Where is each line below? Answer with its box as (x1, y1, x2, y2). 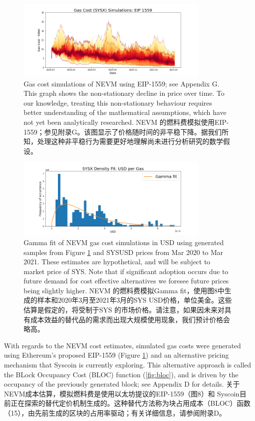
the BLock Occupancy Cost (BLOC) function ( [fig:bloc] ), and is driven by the (4, 369, 239, 379)
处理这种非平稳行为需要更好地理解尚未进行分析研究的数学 (37, 136, 223, 146)
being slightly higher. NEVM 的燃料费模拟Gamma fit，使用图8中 (24, 285, 225, 295)
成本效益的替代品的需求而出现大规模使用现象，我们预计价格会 (30, 314, 230, 324)
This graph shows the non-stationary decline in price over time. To (24, 88, 225, 98)
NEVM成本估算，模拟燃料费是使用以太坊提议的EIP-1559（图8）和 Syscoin (4, 388, 240, 398)
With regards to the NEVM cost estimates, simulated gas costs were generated (4, 340, 241, 350)
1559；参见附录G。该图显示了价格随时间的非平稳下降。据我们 (24, 126, 222, 137)
